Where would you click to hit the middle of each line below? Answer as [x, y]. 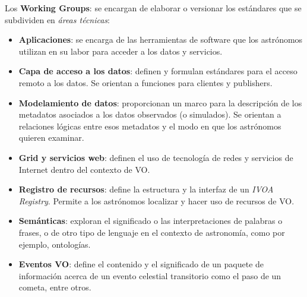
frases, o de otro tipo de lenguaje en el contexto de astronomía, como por [152, 232]
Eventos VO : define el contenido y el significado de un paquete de [141, 264]
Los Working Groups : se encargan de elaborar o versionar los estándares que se [153, 8]
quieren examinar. [51, 138]
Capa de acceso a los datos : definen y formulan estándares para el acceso [158, 71]
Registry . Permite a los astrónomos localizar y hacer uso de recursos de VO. [156, 200]
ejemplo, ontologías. [55, 244]
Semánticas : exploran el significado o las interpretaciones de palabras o [151, 221]
